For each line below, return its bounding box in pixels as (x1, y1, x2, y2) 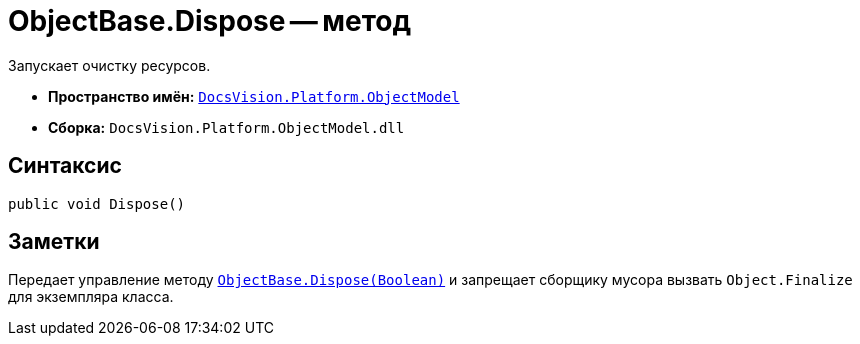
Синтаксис (8, 153, 122, 179)
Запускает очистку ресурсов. (8, 56, 211, 74)
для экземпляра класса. (8, 288, 174, 306)
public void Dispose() (8, 195, 186, 212)
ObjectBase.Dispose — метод (8, 4, 411, 38)
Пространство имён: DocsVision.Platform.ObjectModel (48, 87, 460, 105)
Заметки (8, 229, 100, 255)
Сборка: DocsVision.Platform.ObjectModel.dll (48, 118, 405, 136)
